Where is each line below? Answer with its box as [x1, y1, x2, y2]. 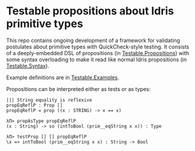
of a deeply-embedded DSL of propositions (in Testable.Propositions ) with [6, 49, 190, 56]
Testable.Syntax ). [6, 62, 50, 70]
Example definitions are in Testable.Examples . [6, 74, 120, 81]
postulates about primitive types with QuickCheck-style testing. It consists [6, 43, 190, 50]
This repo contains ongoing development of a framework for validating [6, 37, 181, 44]
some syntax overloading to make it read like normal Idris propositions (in [6, 56, 187, 63]
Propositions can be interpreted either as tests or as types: [6, 85, 151, 92]
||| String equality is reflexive [6, 97, 93, 103]
